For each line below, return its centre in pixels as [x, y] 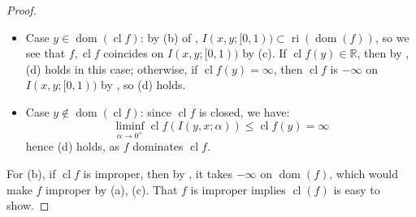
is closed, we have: [244, 111]
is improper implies [238, 189]
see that [45, 53]
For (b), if [31, 173]
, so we [392, 37]
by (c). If [264, 53]
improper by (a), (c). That [112, 189]
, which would [364, 173]
